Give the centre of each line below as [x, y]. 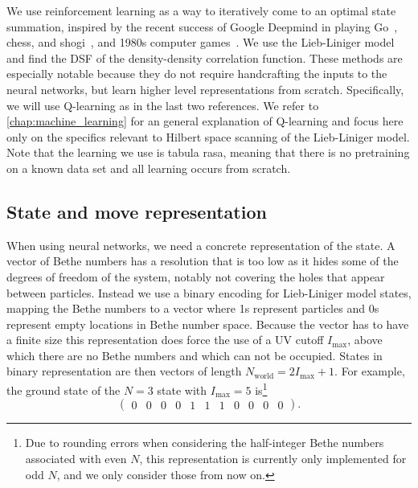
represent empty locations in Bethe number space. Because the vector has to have [208, 324]
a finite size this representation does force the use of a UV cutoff [165, 340]
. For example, [370, 371]
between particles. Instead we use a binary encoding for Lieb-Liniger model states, [209, 292]
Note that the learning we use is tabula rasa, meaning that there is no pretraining [208, 152]
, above [365, 340]
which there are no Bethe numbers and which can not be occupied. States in [195, 355]
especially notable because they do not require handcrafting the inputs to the [197, 74]
